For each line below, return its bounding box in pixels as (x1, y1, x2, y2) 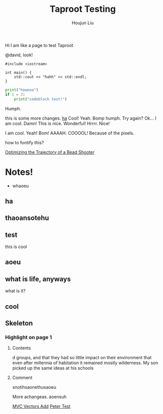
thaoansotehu (5, 214, 49, 222)
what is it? (5, 288, 26, 294)
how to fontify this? (5, 139, 44, 145)
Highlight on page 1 (5, 334, 52, 340)
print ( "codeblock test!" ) (14, 96, 67, 102)
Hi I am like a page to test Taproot (5, 42, 73, 48)
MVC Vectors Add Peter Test (12, 404, 71, 410)
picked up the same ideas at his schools (12, 365, 94, 371)
